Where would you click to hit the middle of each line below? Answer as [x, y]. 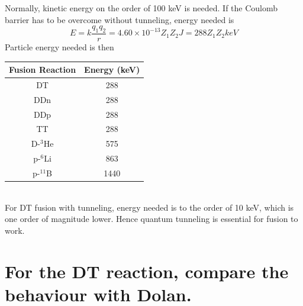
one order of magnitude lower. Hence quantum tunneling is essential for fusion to [151, 219]
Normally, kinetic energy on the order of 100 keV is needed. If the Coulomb [141, 8]
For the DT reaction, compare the [147, 271]
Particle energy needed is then [59, 47]
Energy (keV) [112, 70]
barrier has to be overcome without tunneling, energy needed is [120, 19]
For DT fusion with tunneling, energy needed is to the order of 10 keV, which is [149, 207]
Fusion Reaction [43, 70]
